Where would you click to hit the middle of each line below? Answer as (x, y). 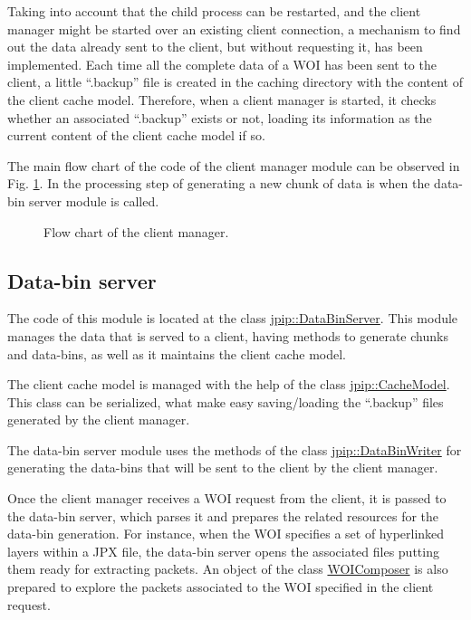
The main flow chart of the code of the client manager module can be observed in (234, 165)
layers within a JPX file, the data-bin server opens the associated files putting (223, 551)
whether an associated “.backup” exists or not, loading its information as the (220, 117)
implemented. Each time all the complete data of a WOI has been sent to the (222, 64)
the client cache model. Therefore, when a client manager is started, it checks (222, 99)
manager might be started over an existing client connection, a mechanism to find (234, 29)
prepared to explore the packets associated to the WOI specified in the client (221, 587)
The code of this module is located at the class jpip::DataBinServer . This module (233, 318)
